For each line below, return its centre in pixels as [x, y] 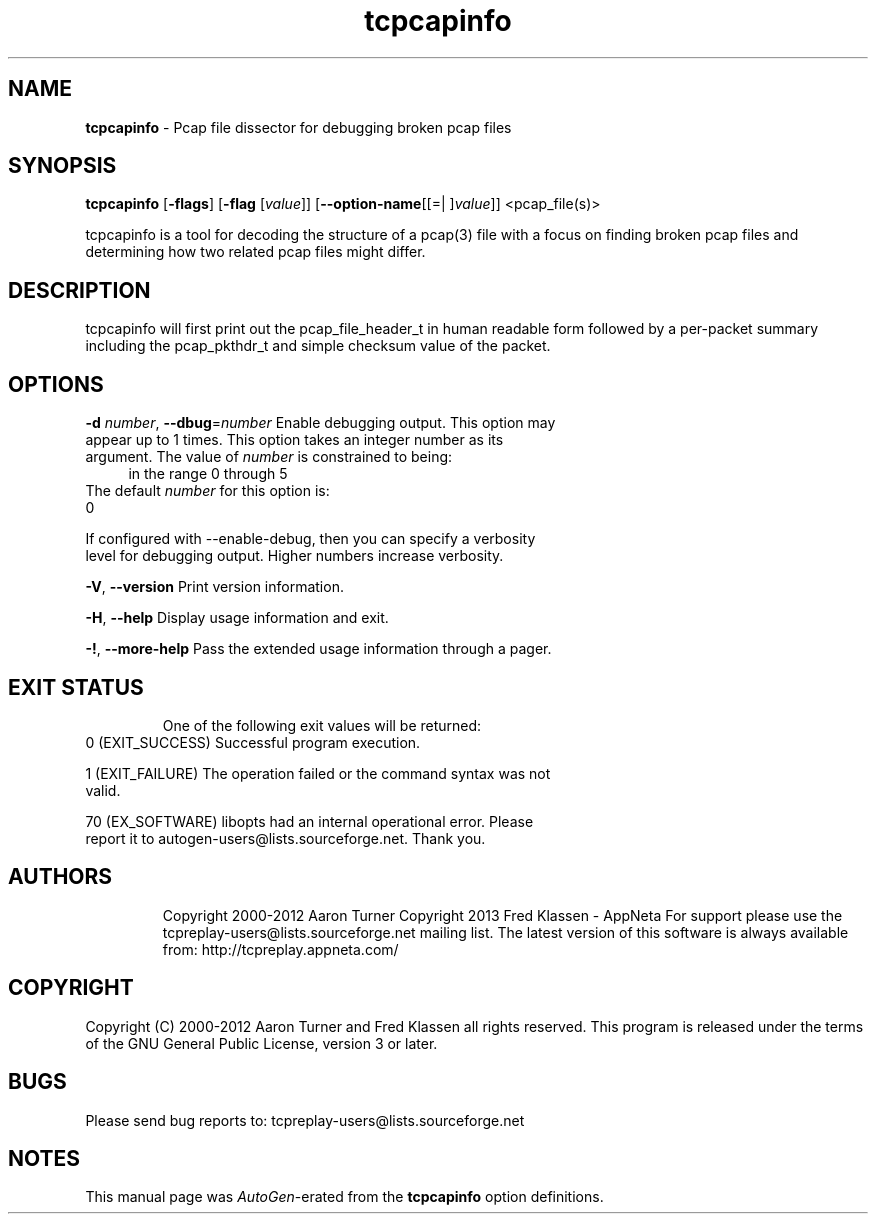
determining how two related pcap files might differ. [255, 252]
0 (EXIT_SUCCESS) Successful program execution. [253, 742]
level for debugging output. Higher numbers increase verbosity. [294, 556]
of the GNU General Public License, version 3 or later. [261, 1043]
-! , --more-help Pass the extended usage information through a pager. [318, 649]
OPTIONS [56, 384]
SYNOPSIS [62, 166]
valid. [103, 790]
